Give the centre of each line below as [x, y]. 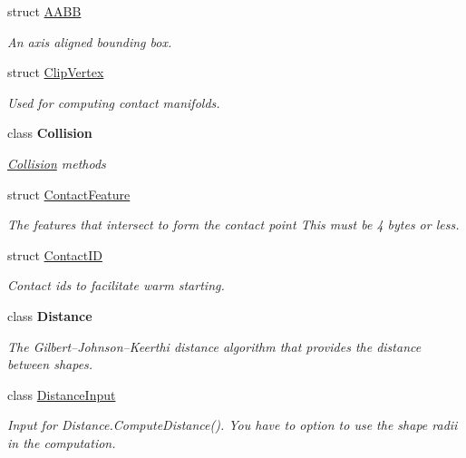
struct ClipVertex [56, 72]
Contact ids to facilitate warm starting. [116, 285]
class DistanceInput [62, 394]
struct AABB [44, 11]
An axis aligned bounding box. [90, 41]
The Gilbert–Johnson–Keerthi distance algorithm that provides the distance [214, 346]
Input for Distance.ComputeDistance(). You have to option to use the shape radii [233, 425]
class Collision [50, 133]
